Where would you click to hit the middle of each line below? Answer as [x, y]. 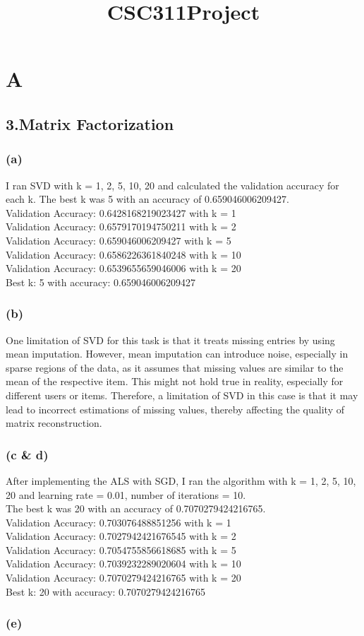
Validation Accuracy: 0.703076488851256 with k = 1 [119, 522]
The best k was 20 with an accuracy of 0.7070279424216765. [136, 508]
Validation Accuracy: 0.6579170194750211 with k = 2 [121, 226]
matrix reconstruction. [54, 423]
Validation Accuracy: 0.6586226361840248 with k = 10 [123, 254]
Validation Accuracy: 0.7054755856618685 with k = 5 [121, 549]
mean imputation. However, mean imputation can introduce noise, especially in [177, 354]
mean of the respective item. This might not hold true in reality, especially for [175, 381]
